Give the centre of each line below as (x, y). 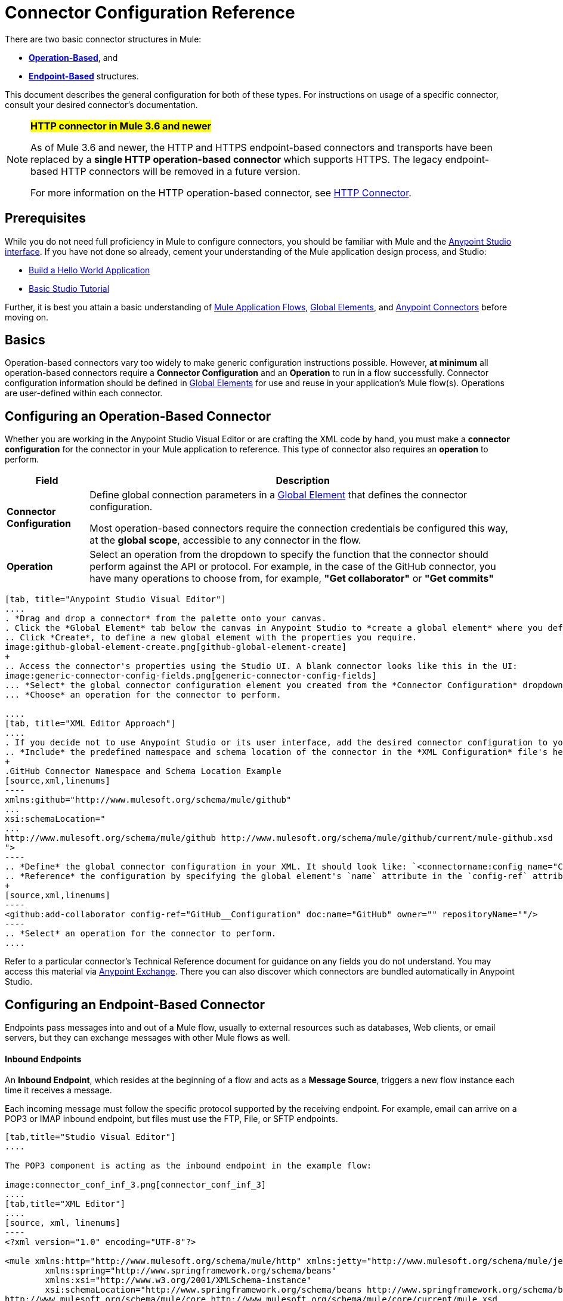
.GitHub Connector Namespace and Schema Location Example (143, 771)
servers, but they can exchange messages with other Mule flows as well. (148, 1038)
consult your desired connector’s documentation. (101, 104)
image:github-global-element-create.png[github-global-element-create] (176, 647)
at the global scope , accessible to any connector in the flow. (225, 540)
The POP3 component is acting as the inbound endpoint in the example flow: (188, 1166)
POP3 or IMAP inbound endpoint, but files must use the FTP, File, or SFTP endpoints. (171, 1119)
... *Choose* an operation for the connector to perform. (143, 695)
